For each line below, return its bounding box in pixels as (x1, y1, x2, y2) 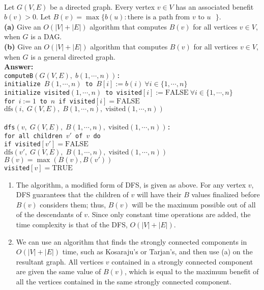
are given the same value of (16, 266, 101, 277)
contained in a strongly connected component (111, 256, 253, 267)
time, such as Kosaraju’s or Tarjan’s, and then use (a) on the (62, 246, 253, 257)
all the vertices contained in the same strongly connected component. (16, 276, 232, 286)
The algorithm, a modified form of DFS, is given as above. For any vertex (16, 179, 246, 190)
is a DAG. (31, 31, 62, 42)
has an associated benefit (175, 1, 254, 12)
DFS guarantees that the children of (16, 189, 129, 200)
